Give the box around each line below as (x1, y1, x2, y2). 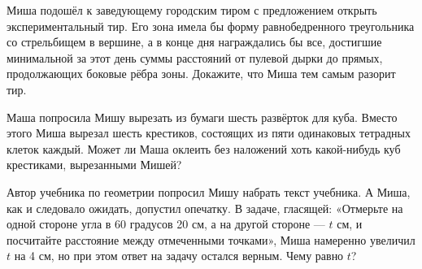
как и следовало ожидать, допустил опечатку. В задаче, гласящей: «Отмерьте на (7, 199, 403, 216)
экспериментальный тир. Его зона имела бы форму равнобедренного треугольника (7, 17, 415, 34)
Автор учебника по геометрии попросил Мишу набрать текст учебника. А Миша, (7, 183, 411, 200)
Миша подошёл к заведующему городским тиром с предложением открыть (7, 2, 377, 18)
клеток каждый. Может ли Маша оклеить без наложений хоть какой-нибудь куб (7, 140, 401, 157)
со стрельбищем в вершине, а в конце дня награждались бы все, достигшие (7, 33, 382, 50)
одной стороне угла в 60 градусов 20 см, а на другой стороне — (7, 215, 325, 232)
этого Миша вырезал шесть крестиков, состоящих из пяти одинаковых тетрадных (7, 124, 411, 141)
